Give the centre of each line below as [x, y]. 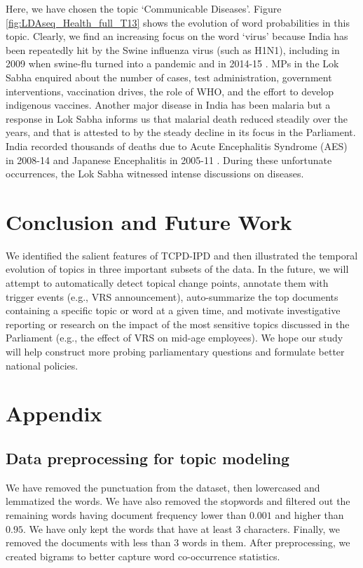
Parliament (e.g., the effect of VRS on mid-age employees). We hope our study [174, 338]
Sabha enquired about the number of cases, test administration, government [169, 77]
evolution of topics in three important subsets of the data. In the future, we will [177, 269]
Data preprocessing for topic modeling [148, 458]
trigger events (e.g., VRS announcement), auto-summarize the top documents [172, 296]
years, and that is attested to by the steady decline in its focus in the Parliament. [181, 132]
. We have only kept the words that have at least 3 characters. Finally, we [181, 528]
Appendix [54, 413]
